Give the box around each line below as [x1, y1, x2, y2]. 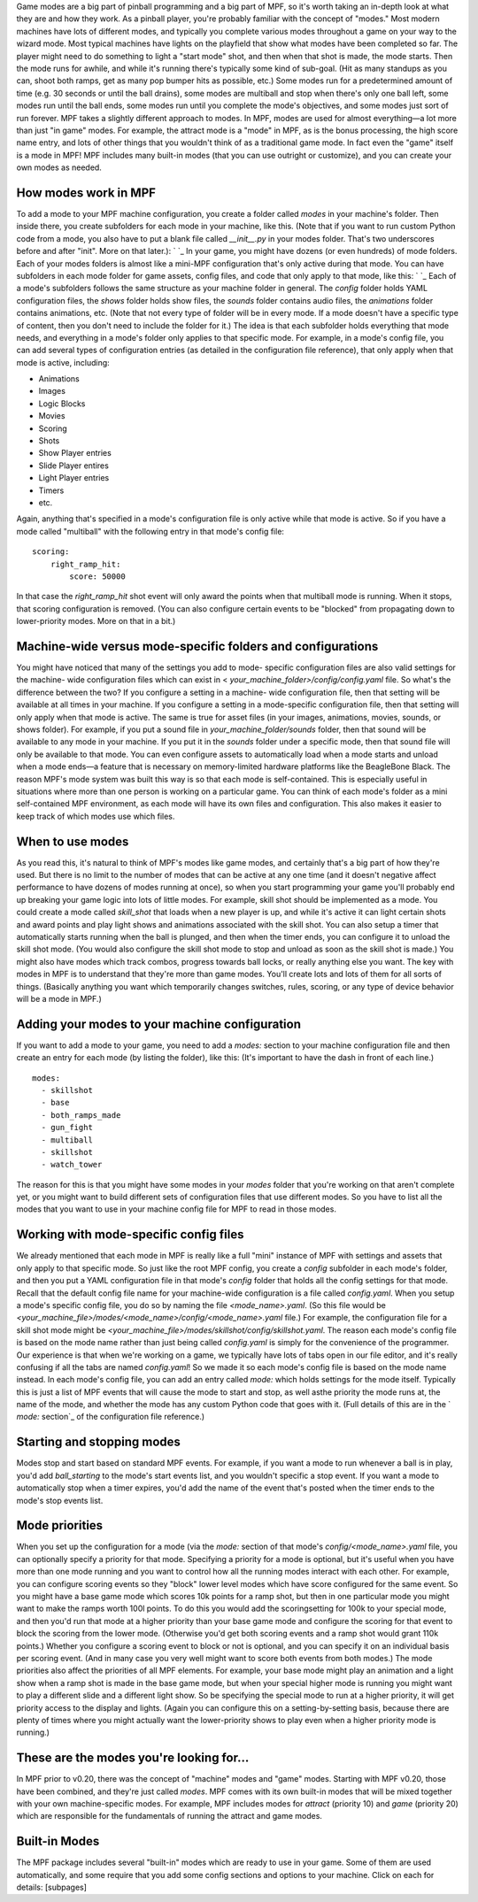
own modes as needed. [16, 162, 102, 173]
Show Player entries [38, 448, 112, 458]
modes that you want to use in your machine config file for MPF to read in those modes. [16, 1204, 336, 1214]
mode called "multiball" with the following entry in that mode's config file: [16, 526, 285, 536]
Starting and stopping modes [16, 1435, 181, 1450]
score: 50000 [69, 571, 126, 581]
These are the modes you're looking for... [16, 1751, 250, 1766]
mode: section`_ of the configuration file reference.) [16, 1412, 205, 1422]
